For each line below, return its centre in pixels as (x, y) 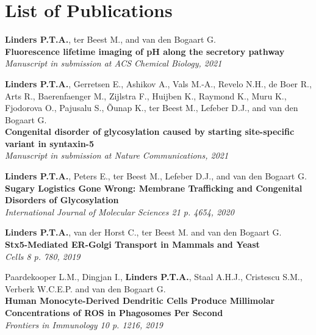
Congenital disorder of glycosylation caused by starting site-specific (150, 131)
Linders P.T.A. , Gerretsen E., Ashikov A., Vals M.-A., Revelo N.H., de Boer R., (158, 83)
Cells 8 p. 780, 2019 (43, 256)
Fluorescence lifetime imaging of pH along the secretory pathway (145, 51)
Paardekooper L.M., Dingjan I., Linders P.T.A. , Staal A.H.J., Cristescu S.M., (154, 277)
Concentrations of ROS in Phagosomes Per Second (114, 312)
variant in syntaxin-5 (50, 143)
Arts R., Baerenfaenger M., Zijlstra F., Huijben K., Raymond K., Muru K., (146, 95)
